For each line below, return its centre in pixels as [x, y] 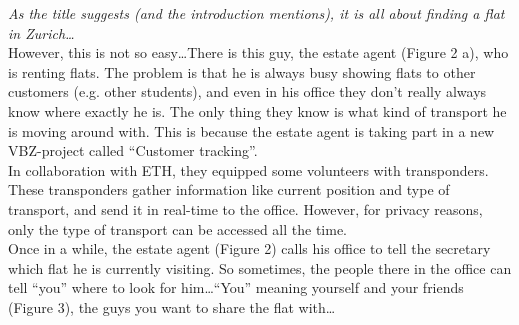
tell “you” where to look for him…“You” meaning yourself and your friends [236, 287]
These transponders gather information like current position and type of [229, 189]
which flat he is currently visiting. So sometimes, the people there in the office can [260, 267]
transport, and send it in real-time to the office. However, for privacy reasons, [245, 208]
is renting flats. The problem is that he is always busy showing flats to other [242, 71]
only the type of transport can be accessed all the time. [178, 228]
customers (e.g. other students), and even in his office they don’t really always [247, 91]
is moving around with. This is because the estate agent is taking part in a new [251, 130]
